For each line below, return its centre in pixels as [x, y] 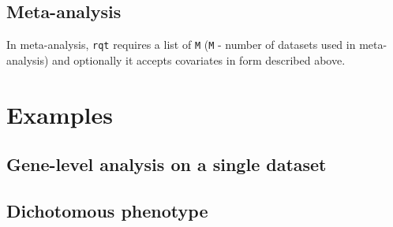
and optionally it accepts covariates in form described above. [199, 60]
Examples [60, 114]
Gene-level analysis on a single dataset [167, 164]
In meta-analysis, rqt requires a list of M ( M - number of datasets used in [181, 45]
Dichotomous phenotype [107, 210]
